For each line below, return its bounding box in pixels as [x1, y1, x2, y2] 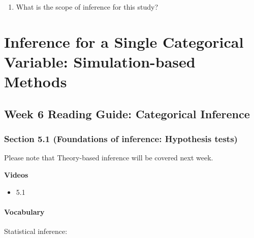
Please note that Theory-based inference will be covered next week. [4, 152, 213, 163]
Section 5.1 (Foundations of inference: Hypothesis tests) [4, 132, 238, 145]
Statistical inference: [4, 225, 68, 236]
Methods [4, 71, 67, 92]
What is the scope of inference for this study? [16, 2, 158, 12]
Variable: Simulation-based [4, 51, 196, 72]
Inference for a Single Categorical [4, 31, 244, 52]
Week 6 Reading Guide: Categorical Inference [4, 106, 250, 121]
